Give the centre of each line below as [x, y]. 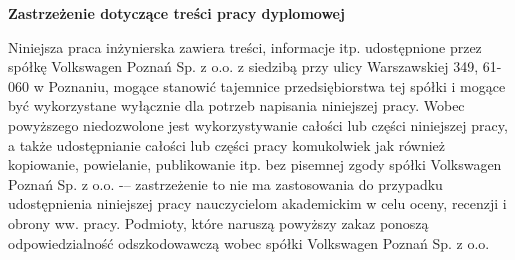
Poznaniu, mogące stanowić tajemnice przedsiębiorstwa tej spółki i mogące [277, 85]
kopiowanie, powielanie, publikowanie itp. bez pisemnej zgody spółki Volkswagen [255, 164]
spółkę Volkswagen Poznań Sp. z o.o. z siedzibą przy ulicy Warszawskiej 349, [243, 66]
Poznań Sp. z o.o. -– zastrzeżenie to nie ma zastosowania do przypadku [225, 183]
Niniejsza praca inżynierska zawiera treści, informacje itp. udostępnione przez [245, 46]
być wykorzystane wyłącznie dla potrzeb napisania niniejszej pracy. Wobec [236, 105]
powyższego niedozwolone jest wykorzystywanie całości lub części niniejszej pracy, [258, 124]
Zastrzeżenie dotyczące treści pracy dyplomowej [176, 13]
